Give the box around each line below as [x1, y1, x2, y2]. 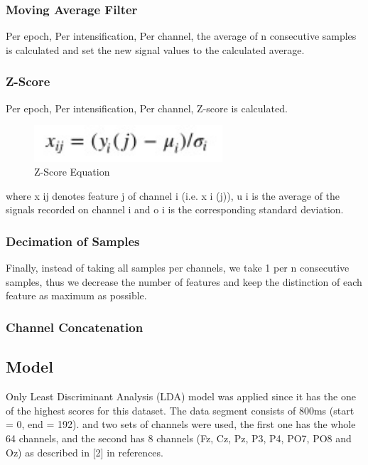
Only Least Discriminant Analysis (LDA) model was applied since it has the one [6, 389, 356, 404]
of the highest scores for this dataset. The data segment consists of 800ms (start [6, 402, 355, 417]
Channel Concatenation [6, 319, 144, 336]
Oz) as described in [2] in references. [6, 444, 163, 459]
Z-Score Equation [34, 164, 110, 179]
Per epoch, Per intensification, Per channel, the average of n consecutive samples [6, 28, 357, 43]
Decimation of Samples [6, 232, 140, 250]
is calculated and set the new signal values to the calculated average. [6, 42, 305, 57]
